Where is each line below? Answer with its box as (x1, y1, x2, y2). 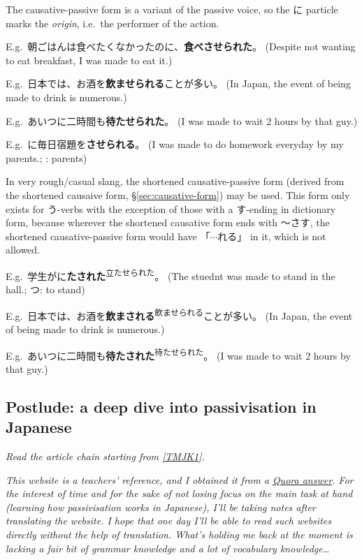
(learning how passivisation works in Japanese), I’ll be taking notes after (6, 499, 316, 514)
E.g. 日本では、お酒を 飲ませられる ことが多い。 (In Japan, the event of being (6, 76, 351, 91)
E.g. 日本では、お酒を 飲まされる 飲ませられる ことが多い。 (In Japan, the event (6, 306, 353, 323)
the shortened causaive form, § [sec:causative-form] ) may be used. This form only (6, 187, 350, 202)
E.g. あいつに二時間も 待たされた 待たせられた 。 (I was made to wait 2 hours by (6, 346, 351, 362)
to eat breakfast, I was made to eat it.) (6, 52, 173, 67)
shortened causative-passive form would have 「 (6, 228, 210, 243)
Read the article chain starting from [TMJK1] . (6, 449, 205, 464)
